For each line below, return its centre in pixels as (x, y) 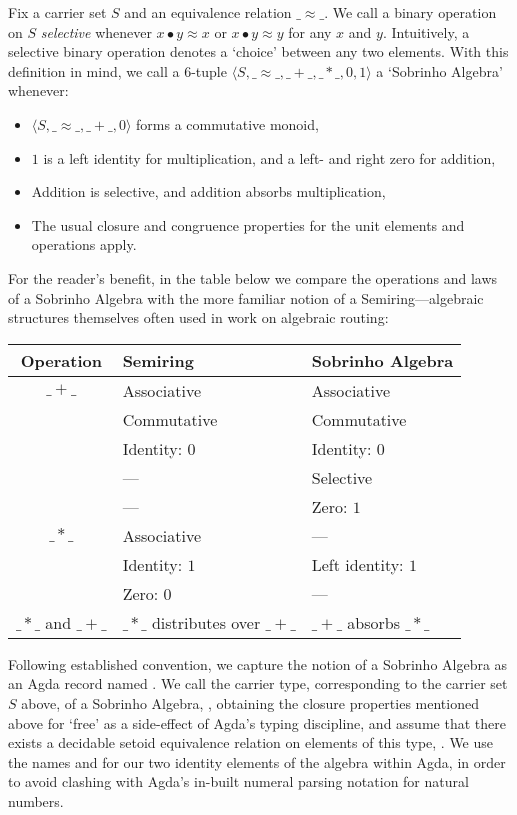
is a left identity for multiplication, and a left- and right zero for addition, (269, 157)
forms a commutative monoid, (227, 123)
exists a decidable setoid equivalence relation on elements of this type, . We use (251, 742)
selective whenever (96, 31)
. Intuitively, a (426, 31)
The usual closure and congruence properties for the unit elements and (248, 224)
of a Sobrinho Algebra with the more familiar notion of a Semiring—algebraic (246, 297)
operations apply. (84, 244)
